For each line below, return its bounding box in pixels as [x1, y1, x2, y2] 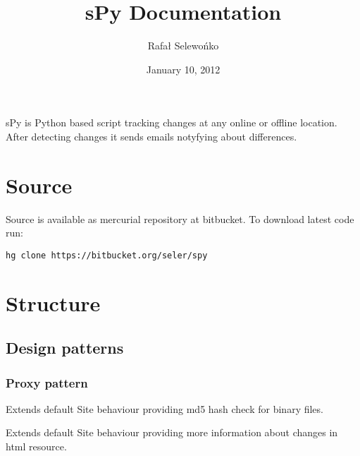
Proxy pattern [6, 373, 88, 391]
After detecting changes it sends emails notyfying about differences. [6, 128, 297, 143]
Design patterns [6, 337, 124, 359]
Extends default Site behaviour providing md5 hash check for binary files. [6, 401, 323, 416]
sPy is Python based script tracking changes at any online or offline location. [6, 115, 337, 130]
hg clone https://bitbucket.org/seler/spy [6, 250, 208, 260]
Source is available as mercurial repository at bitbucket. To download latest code [6, 211, 354, 226]
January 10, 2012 [146, 61, 221, 76]
